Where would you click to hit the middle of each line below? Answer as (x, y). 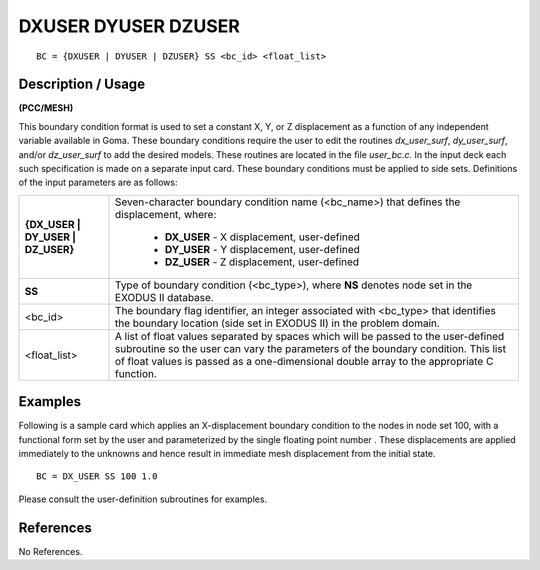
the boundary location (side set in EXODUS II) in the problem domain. (277, 323)
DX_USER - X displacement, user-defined (262, 237)
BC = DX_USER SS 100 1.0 (97, 476)
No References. (50, 551)
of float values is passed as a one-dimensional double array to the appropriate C (304, 361)
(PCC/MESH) (46, 108)
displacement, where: (166, 214)
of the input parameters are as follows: (98, 182)
